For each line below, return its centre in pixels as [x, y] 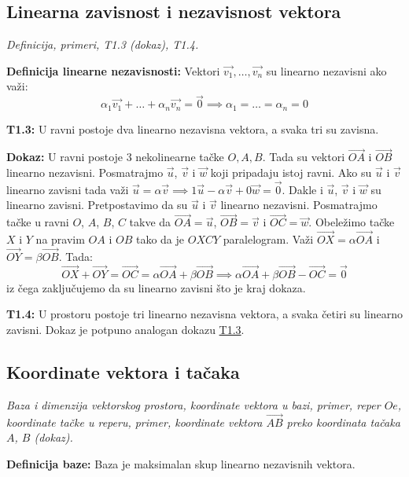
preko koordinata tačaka [343, 422]
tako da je [160, 239]
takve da [150, 222]
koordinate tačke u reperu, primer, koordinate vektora [134, 422]
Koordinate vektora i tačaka [123, 371]
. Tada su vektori [304, 157]
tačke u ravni [38, 222]
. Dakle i [302, 189]
